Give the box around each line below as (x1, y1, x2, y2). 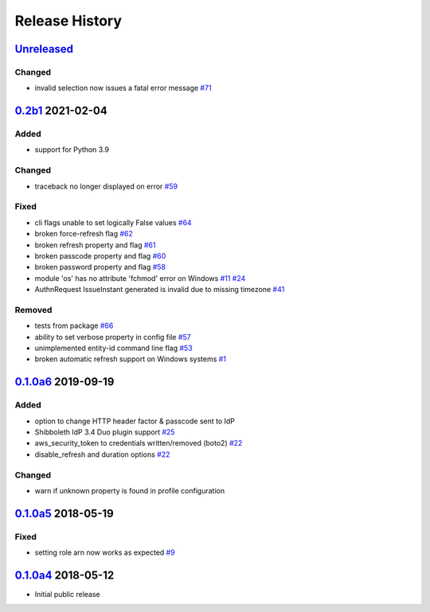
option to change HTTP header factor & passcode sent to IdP (34, 416, 235, 426)
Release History (14, 12, 123, 29)
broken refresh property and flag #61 (34, 240, 156, 250)
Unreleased (14, 42, 74, 56)
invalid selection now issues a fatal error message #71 (34, 84, 212, 93)
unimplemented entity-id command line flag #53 (34, 343, 193, 353)
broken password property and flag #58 (34, 263, 166, 272)
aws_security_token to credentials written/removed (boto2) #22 (34, 439, 243, 448)
